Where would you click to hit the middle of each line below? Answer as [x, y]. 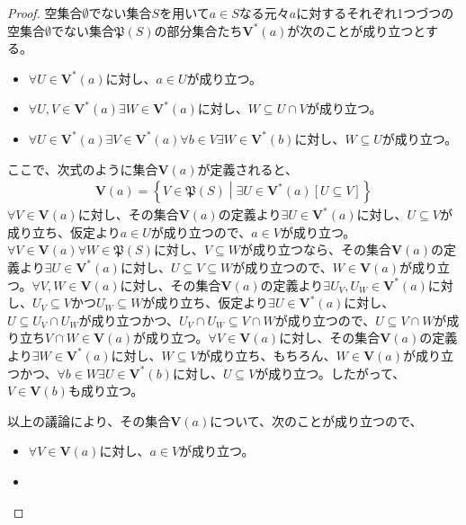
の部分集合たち [198, 30]
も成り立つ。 [106, 391]
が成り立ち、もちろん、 [267, 355]
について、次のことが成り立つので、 [316, 420]
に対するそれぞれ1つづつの [375, 13]
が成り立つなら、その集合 [315, 249]
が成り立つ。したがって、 [331, 373]
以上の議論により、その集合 [89, 420]
